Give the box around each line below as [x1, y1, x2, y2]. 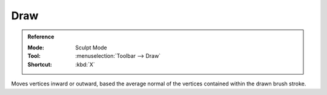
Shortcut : [27, 61, 53, 68]
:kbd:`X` [75, 61, 95, 68]
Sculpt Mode [75, 44, 107, 51]
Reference [27, 33, 54, 40]
